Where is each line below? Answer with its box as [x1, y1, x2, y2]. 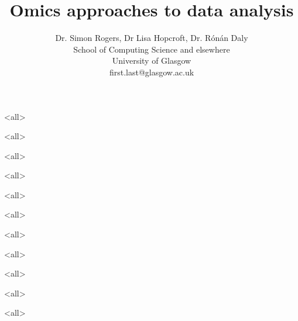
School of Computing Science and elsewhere [73, 43, 230, 55]
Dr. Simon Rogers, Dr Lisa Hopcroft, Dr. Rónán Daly [55, 32, 248, 44]
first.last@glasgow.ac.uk [109, 65, 194, 78]
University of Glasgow [112, 54, 191, 67]
